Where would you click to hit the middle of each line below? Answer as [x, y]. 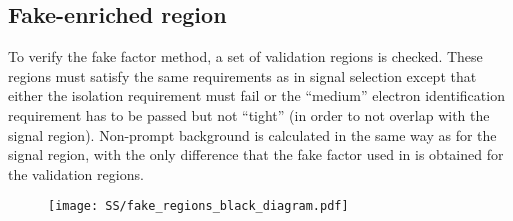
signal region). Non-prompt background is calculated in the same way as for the [252, 134]
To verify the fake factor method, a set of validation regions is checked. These [245, 56]
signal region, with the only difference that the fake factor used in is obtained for [256, 154]
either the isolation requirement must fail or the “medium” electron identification [256, 95]
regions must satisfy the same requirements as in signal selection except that [242, 75]
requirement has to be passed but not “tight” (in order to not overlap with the [249, 114]
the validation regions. [76, 173]
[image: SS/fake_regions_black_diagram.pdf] [198, 206]
